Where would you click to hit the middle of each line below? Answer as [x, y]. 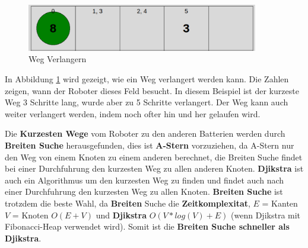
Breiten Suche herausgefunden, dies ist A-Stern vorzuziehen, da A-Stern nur [150, 145]
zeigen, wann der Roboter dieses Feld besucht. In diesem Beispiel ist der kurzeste [152, 90]
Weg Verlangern [58, 59]
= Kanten [280, 203]
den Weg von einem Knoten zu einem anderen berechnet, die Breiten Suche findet [154, 157]
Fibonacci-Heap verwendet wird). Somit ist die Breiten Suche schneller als [147, 226]
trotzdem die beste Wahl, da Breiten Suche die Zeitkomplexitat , [128, 203]
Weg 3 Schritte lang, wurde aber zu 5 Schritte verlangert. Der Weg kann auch [147, 102]
